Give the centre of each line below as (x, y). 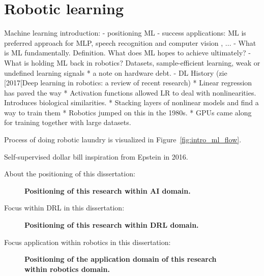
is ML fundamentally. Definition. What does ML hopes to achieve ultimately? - (128, 53)
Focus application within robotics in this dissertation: (87, 242)
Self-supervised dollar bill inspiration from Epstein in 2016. (96, 156)
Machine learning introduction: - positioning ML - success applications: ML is (125, 33)
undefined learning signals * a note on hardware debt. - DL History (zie (116, 72)
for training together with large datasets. (68, 122)
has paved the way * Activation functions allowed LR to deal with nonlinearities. (130, 92)
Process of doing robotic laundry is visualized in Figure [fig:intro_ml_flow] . (123, 140)
